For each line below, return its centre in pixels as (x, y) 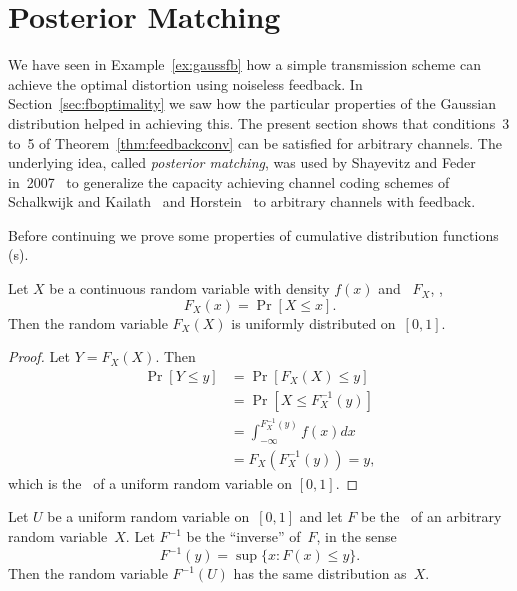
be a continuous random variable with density (189, 288)
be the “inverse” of (243, 536)
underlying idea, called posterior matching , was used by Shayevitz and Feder (242, 162)
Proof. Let (39, 356)
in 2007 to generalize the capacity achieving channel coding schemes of (229, 181)
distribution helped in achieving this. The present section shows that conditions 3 (259, 122)
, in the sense (356, 536)
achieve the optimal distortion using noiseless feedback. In (185, 83)
